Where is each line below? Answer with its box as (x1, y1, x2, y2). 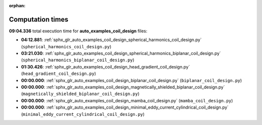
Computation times (9, 15, 68, 24)
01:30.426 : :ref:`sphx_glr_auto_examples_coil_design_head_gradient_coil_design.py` (21, 64, 190, 69)
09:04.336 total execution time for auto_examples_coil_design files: (9, 28, 147, 34)
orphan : (9, 3, 26, 8)
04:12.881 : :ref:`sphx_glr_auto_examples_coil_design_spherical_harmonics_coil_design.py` (21, 37, 202, 43)
